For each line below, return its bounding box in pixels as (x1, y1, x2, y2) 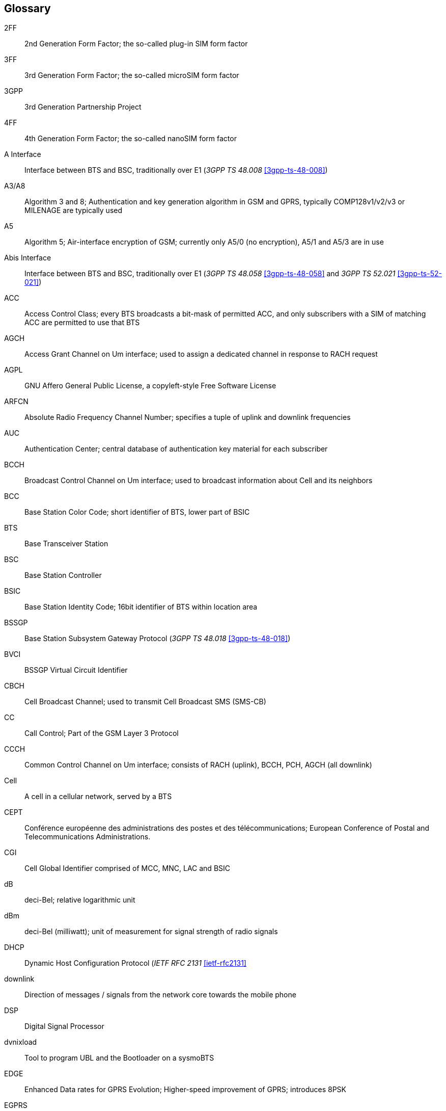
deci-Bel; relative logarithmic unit (24, 895, 135, 905)
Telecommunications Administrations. (24, 832, 151, 841)
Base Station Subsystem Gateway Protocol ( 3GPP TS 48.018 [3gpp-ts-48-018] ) (24, 634, 291, 643)
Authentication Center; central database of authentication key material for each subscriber (24, 444, 328, 454)
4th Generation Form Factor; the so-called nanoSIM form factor (24, 134, 237, 143)
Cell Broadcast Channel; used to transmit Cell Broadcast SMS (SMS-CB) (24, 697, 266, 706)
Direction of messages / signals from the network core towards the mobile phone (24, 990, 296, 999)
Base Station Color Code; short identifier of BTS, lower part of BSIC (24, 508, 250, 517)
